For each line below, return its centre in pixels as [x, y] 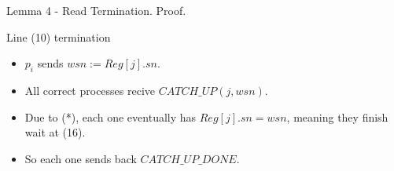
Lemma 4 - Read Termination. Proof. [96, 10]
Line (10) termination [59, 36]
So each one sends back [81, 158]
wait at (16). [55, 132]
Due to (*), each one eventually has [110, 116]
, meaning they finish [337, 116]
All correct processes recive [90, 90]
